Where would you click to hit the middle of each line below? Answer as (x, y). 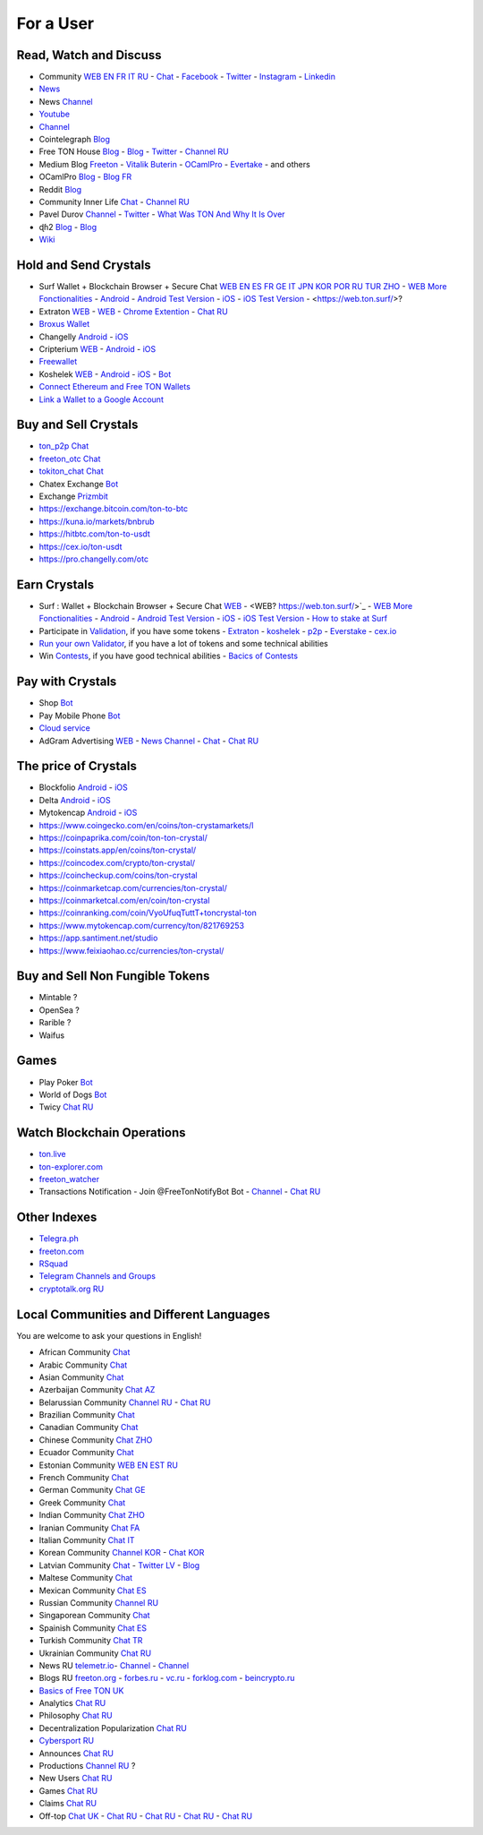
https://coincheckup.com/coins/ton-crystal (118, 875)
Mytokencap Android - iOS (88, 813)
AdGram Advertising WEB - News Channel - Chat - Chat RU (149, 741)
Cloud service (65, 728)
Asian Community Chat (81, 1377)
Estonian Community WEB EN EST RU (109, 1465)
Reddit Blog (60, 189)
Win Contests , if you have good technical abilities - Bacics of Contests (169, 656)
